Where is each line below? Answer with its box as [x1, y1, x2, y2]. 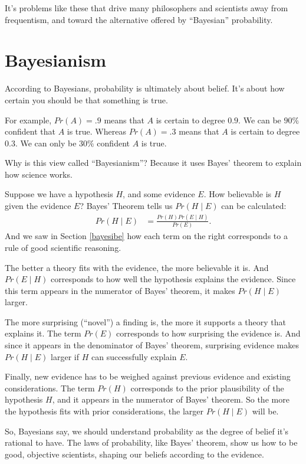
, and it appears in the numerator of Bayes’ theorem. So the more [52, 393, 289, 406]
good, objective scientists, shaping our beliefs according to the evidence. [5, 447, 264, 460]
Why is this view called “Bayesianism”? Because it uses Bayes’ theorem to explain [5, 156, 302, 169]
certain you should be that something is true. [5, 93, 168, 106]
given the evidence [5, 200, 71, 212]
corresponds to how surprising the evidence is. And [116, 327, 301, 339]
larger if [51, 350, 80, 362]
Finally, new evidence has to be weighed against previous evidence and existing [5, 370, 291, 383]
